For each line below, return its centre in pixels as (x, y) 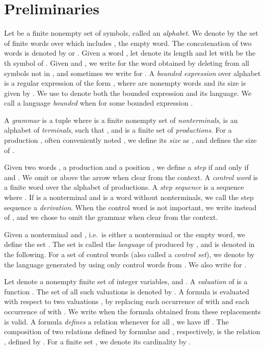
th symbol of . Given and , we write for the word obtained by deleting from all (127, 62)
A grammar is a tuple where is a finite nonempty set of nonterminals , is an (121, 120)
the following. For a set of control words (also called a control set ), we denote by (129, 254)
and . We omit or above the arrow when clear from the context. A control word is (131, 177)
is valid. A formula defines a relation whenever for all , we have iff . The (116, 321)
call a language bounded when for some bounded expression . (99, 103)
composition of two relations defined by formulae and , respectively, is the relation (132, 331)
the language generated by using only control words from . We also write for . (125, 264)
